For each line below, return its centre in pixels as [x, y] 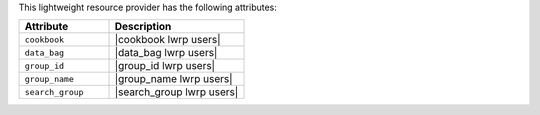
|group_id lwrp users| [164, 66]
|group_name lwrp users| [174, 79]
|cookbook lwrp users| [167, 40]
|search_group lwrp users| [176, 92]
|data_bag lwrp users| [166, 53]
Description [143, 27]
